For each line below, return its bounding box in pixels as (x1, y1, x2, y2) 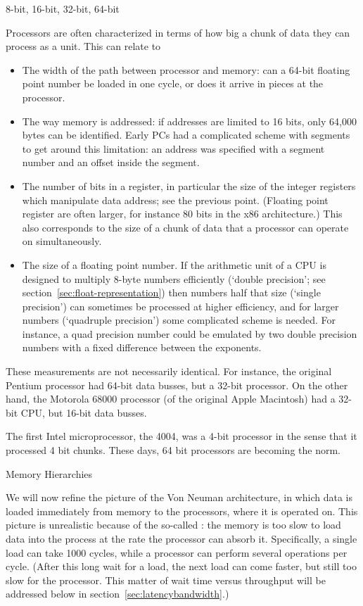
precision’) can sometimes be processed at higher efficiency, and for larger (22, 298, 339, 313)
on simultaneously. (22, 234, 102, 248)
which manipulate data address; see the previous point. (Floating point (22, 192, 329, 207)
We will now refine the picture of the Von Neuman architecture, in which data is (6, 490, 352, 505)
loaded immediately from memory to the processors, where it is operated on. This (6, 503, 358, 518)
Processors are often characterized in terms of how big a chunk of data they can (6, 25, 350, 39)
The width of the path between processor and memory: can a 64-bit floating (22, 62, 350, 77)
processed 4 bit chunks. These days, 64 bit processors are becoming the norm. (6, 443, 340, 457)
